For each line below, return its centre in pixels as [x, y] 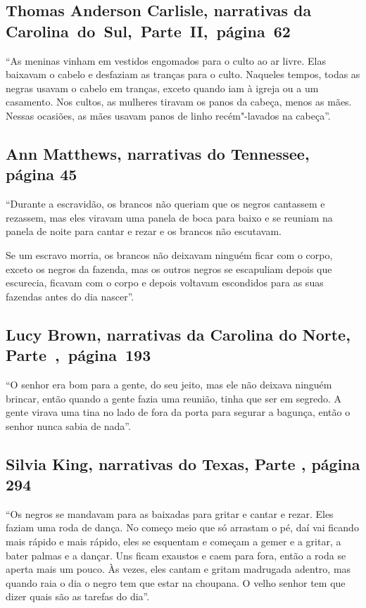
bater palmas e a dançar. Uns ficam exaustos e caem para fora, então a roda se [176, 555]
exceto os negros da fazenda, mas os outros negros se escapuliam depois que [169, 268]
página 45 [42, 174]
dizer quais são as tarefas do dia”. [78, 596]
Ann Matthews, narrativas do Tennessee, [158, 153]
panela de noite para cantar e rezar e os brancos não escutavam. [144, 231]
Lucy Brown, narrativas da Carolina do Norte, [178, 334]
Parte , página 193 [78, 355]
